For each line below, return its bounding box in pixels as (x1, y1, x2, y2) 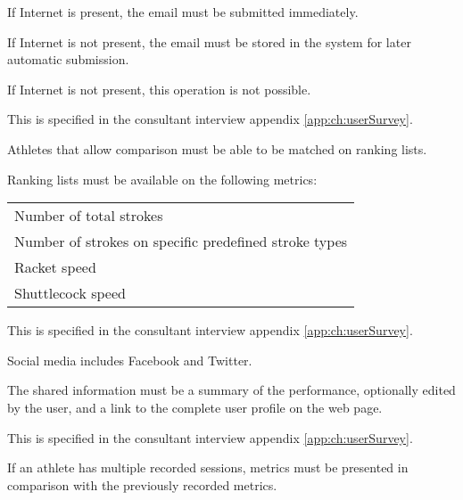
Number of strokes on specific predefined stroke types (14, 231, 348, 252)
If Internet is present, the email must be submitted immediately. (7, 3, 359, 20)
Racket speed (14, 257, 96, 278)
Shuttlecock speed (14, 283, 126, 304)
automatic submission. (7, 50, 129, 69)
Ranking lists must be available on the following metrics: (7, 169, 318, 188)
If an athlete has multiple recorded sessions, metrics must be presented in (7, 458, 409, 477)
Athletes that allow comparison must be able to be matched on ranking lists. (7, 139, 427, 158)
